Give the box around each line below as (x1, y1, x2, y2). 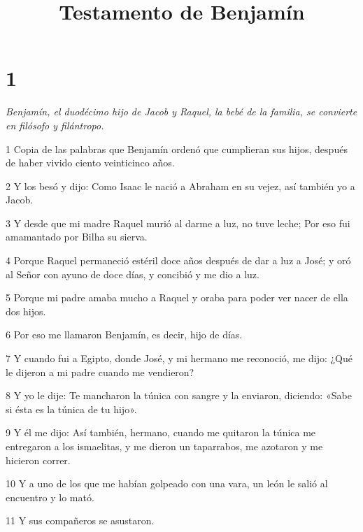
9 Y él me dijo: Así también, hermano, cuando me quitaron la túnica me (6, 425, 316, 440)
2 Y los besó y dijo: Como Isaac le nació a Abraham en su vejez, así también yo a (6, 178, 355, 193)
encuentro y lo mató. (6, 489, 94, 504)
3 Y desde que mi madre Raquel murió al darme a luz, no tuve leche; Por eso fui (6, 215, 350, 230)
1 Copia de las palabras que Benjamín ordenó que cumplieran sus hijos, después (6, 141, 348, 156)
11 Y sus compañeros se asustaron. (6, 513, 155, 528)
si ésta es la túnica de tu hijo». (6, 401, 137, 416)
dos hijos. (6, 303, 46, 318)
